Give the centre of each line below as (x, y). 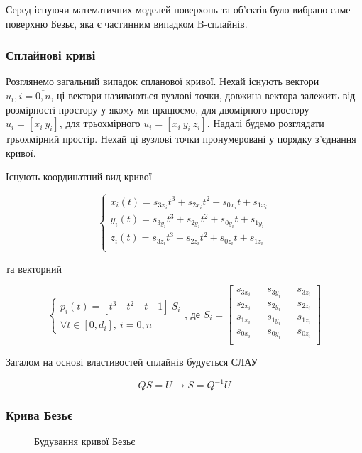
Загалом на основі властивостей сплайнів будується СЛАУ (132, 362)
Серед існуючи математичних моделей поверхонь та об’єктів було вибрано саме (178, 9)
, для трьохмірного (100, 123)
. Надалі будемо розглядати (265, 123)
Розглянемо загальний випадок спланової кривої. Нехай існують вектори (163, 81)
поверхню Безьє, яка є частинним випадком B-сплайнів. (127, 23)
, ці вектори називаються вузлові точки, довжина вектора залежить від (203, 95)
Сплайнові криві (51, 55)
